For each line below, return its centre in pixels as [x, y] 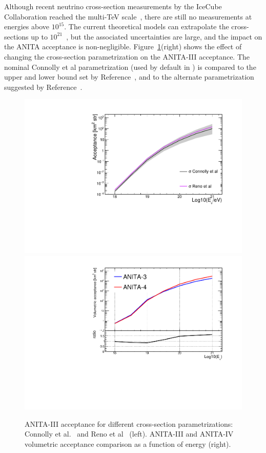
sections [16, 36]
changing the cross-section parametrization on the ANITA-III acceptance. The [127, 56]
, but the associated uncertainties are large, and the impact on [164, 36]
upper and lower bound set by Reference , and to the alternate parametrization [129, 77]
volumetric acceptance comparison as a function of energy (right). [128, 444]
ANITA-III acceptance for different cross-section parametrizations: [129, 423]
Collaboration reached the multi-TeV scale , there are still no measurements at [128, 16]
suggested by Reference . [43, 87]
